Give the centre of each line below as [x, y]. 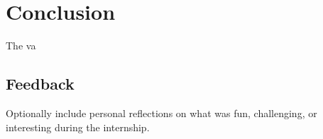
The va [21, 46]
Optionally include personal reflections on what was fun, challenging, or [161, 113]
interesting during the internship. [78, 127]
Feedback [40, 84]
